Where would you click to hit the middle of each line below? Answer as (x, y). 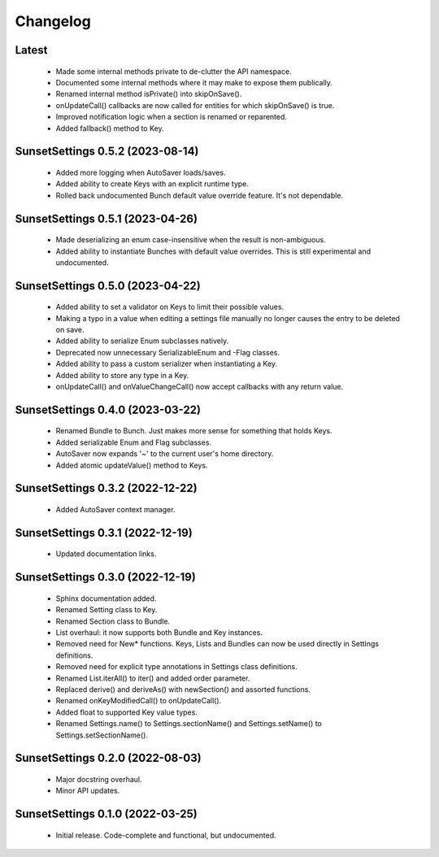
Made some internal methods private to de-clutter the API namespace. (174, 71)
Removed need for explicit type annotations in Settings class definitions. (176, 667)
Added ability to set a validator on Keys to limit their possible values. (170, 307)
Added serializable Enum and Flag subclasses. (133, 442)
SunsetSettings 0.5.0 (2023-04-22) (108, 286)
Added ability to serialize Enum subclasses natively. (142, 341)
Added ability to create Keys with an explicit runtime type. (152, 184)
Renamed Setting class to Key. (106, 610)
